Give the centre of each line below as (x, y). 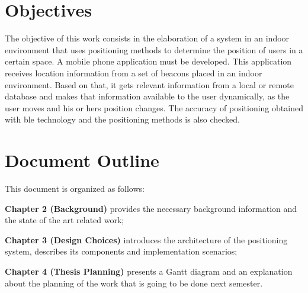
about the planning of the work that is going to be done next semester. (134, 283)
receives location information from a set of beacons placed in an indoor (134, 73)
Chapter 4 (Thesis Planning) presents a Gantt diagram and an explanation (149, 271)
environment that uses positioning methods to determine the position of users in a (154, 49)
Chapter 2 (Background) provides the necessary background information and (151, 208)
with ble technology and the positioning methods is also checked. (122, 119)
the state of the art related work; (65, 220)
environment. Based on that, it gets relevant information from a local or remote (149, 84)
